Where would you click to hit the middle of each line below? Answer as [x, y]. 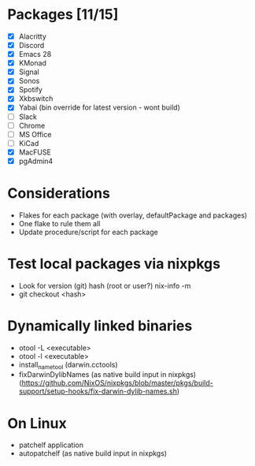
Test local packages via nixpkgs [114, 264]
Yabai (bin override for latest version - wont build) [99, 107]
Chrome [32, 125]
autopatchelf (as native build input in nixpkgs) [92, 453]
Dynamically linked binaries [100, 326]
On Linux [37, 423]
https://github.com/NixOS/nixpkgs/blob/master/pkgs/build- [117, 383]
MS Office [35, 134]
